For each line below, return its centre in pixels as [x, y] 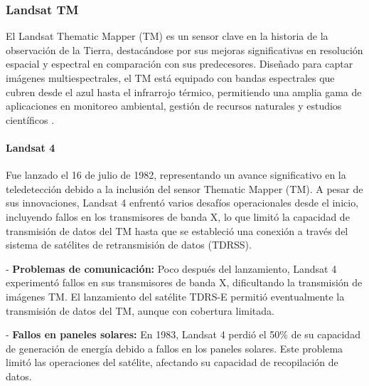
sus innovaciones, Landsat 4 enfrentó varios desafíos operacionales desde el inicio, [182, 203]
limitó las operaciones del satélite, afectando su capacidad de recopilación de [172, 362]
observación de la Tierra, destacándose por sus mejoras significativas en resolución [184, 49]
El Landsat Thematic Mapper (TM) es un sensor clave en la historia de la [167, 36]
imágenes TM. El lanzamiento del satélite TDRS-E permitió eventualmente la [175, 296]
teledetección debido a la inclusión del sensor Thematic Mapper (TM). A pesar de [184, 188]
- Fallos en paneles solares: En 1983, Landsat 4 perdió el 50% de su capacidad [183, 334]
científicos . [30, 119]
